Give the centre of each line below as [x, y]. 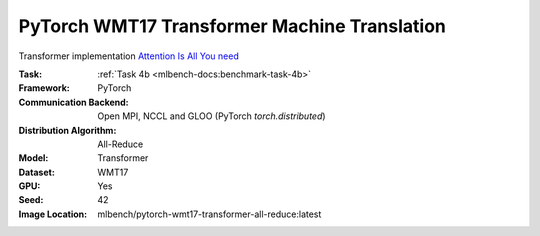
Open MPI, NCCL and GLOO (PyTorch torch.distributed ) [211, 116]
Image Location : [53, 214]
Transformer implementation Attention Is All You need [128, 56]
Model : [33, 158]
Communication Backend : [73, 102]
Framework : [44, 88]
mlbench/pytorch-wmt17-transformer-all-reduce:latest [209, 214]
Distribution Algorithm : [67, 130]
